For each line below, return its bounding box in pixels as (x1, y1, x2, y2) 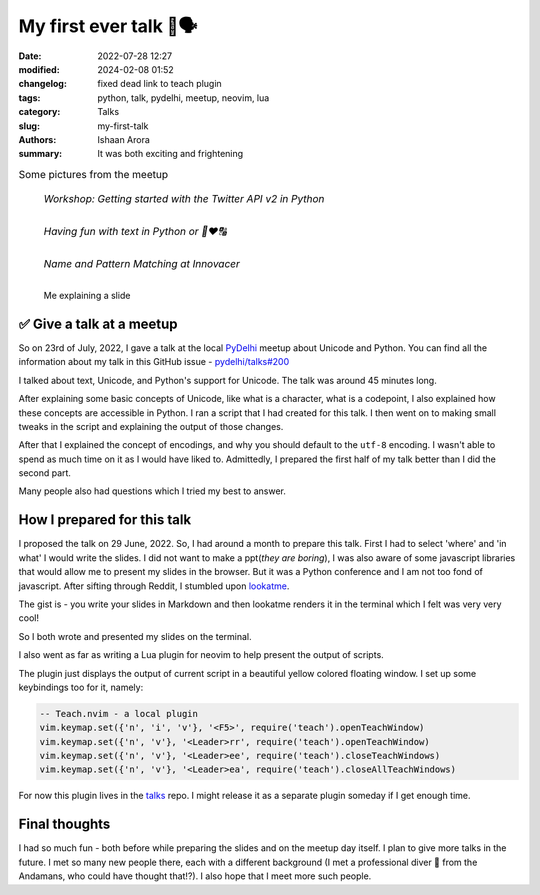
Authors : (18, 133, 57, 145)
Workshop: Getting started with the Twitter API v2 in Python (43, 192, 325, 206)
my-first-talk (97, 120, 149, 132)
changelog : (18, 78, 67, 90)
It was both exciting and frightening (97, 148, 244, 160)
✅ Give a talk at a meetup (18, 315, 179, 332)
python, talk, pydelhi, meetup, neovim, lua (97, 91, 270, 104)
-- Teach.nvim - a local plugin (39, 708, 199, 719)
